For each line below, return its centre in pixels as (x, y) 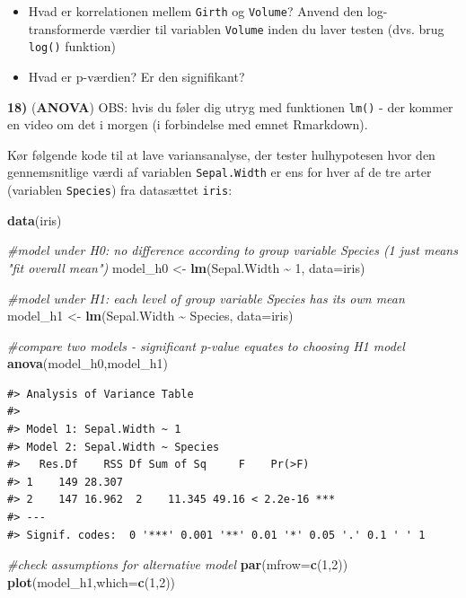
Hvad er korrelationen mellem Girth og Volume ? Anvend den (196, 11)
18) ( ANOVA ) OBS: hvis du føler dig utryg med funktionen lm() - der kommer (230, 106)
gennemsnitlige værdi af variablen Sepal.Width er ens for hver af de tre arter (220, 172)
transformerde (67, 28)
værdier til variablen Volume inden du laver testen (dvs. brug (277, 28)
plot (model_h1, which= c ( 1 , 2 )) (92, 581)
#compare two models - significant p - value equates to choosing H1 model (206, 345)
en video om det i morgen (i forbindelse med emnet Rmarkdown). (188, 124)
